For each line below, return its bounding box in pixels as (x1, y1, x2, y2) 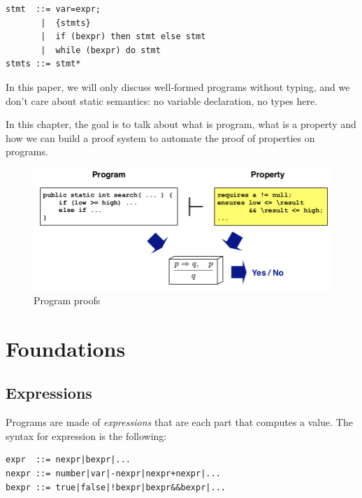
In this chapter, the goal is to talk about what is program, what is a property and (6, 117, 356, 131)
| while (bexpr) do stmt (41, 45, 161, 55)
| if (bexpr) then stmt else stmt (41, 31, 206, 42)
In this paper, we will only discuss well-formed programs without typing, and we (6, 79, 350, 94)
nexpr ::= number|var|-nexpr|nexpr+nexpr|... (6, 469, 221, 479)
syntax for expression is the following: (6, 428, 167, 443)
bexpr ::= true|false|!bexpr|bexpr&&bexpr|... (6, 482, 226, 492)
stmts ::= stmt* (6, 59, 81, 69)
